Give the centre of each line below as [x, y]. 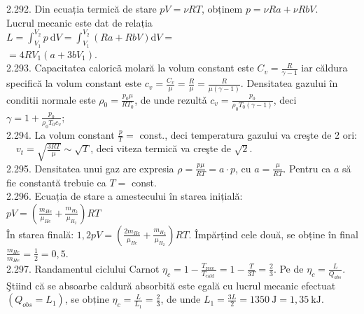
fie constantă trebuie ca [56, 182]
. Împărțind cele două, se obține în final [273, 234]
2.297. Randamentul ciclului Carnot [83, 268]
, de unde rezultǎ [171, 99]
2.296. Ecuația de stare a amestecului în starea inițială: [125, 196]
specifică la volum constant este [74, 83]
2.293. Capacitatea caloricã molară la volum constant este [130, 68]
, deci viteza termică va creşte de [161, 148]
